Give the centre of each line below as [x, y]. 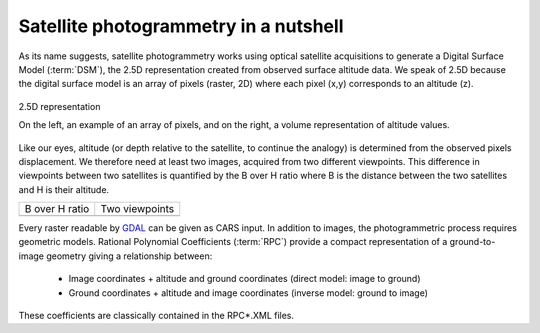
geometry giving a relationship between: [129, 256]
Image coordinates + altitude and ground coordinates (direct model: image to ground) [244, 279]
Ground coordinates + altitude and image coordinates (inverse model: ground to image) [248, 292]
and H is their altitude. [64, 189]
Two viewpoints [137, 209]
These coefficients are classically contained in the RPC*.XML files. [156, 316]
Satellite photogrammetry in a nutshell [181, 26]
